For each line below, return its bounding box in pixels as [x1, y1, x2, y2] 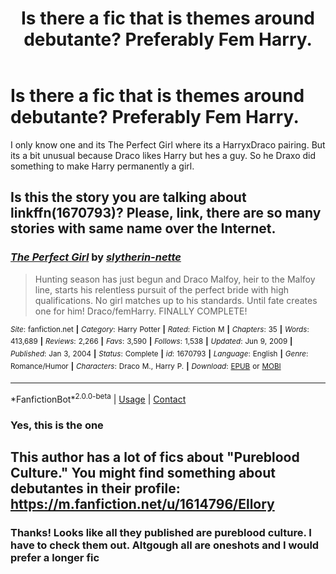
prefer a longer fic [10, 551, 100, 565]
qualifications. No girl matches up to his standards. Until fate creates [34, 294, 318, 306]
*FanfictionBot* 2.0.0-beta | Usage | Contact [10, 392, 187, 405]
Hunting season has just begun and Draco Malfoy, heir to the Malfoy [34, 273, 316, 285]
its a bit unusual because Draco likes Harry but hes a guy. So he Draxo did [10, 149, 317, 161]
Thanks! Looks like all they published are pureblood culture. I [10, 526, 312, 540]
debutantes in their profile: [10, 480, 181, 497]
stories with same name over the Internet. [10, 220, 277, 237]
